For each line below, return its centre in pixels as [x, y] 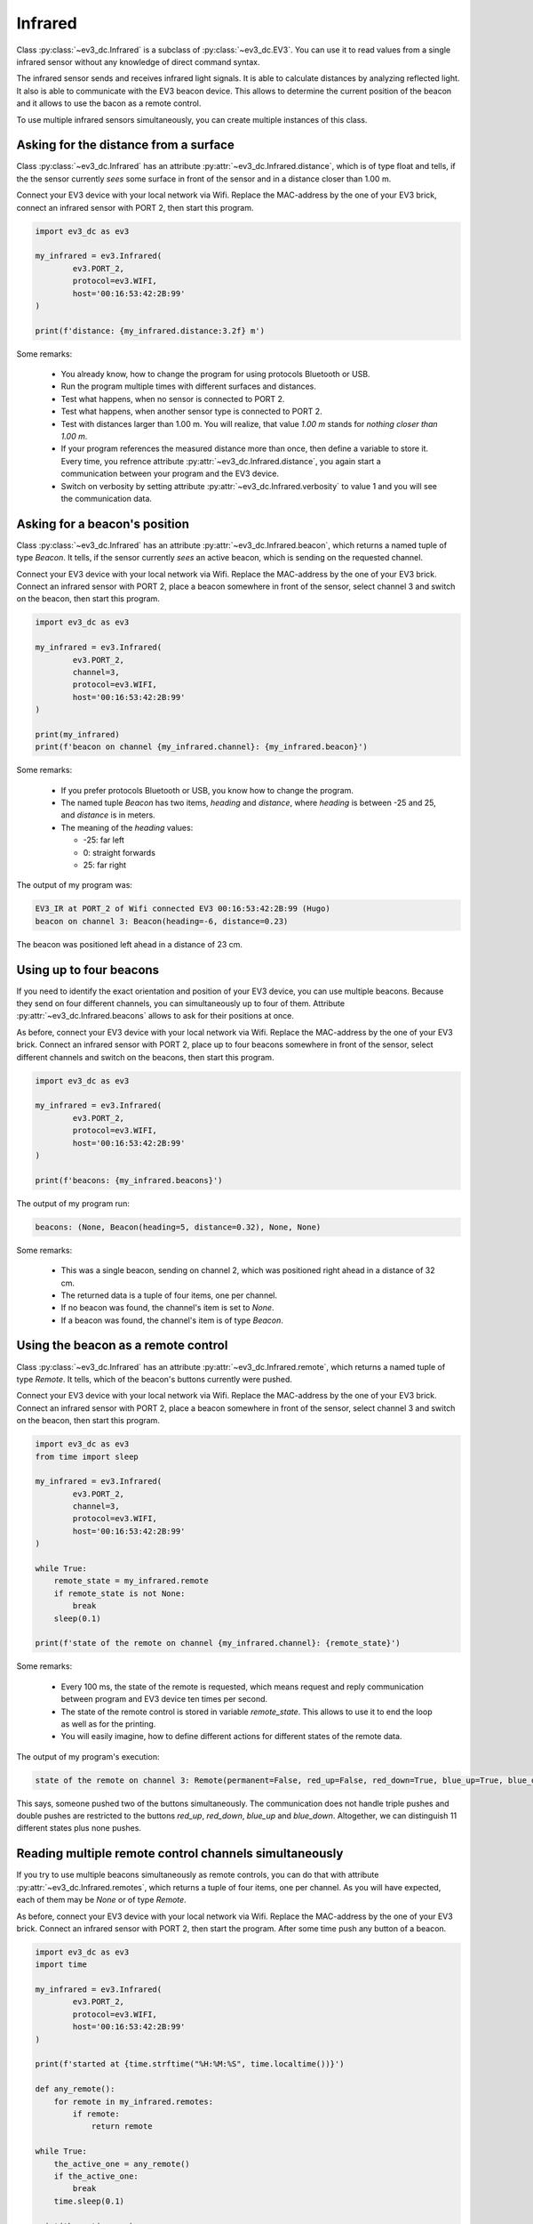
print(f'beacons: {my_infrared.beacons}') [129, 1180]
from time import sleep [87, 1456]
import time [61, 1965]
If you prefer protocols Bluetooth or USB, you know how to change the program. [207, 790]
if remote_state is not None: [119, 1593]
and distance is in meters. [108, 815]
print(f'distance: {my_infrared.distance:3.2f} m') [150, 330]
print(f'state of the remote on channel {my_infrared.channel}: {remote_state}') [218, 1643]
